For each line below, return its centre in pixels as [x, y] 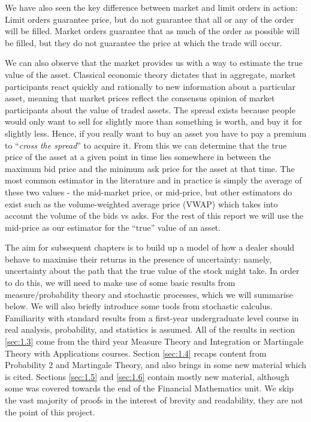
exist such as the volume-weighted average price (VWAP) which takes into [141, 204]
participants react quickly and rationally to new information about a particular [150, 86]
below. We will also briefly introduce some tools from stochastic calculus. [139, 306]
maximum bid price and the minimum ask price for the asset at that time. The [150, 168]
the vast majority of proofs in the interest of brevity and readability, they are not [154, 400]
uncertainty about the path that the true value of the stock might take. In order [152, 271]
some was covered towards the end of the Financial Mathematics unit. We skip [150, 388]
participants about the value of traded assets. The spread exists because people [150, 109]
